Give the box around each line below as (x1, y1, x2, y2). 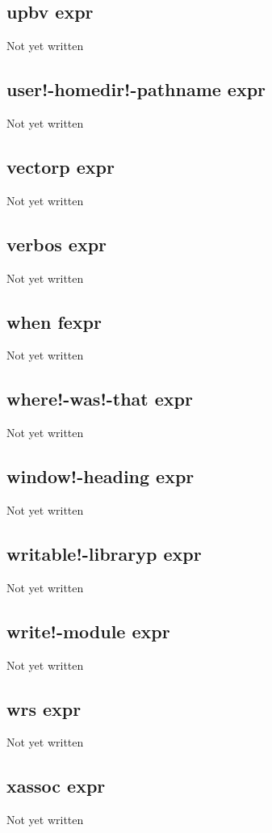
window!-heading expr (6, 464, 195, 489)
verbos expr (6, 231, 107, 256)
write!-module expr (6, 618, 170, 643)
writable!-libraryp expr (6, 541, 202, 566)
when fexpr (6, 309, 102, 334)
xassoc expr (6, 773, 106, 798)
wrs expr (6, 696, 82, 721)
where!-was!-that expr (6, 386, 193, 411)
